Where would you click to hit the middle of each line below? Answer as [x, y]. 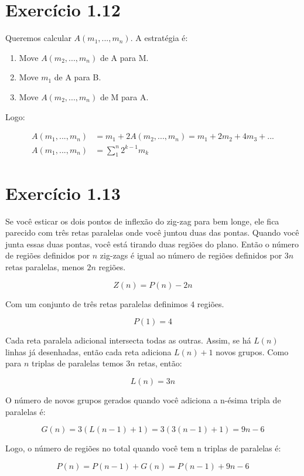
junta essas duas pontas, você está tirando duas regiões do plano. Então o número [152, 244]
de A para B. [78, 77]
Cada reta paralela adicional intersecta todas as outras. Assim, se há [128, 340]
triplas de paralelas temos [78, 363]
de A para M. [124, 57]
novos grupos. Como [252, 351]
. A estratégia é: [159, 38]
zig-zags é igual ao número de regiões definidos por [191, 255]
